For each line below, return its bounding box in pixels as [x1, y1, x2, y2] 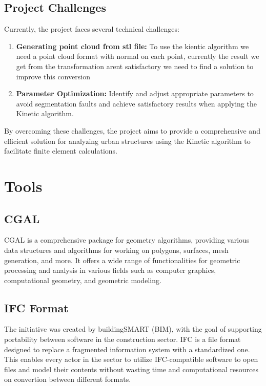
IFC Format [4, 299, 69, 315]
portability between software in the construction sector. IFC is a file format [4, 334, 241, 345]
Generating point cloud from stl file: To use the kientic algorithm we [16, 40, 249, 51]
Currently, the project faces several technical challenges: [4, 24, 179, 34]
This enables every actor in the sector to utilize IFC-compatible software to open [4, 354, 258, 364]
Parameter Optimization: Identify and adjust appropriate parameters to [16, 88, 254, 99]
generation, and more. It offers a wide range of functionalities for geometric [4, 254, 240, 265]
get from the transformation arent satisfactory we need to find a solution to [16, 60, 254, 71]
